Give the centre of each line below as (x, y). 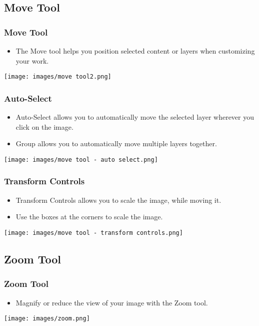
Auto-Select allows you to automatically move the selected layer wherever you (135, 117)
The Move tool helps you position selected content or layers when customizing (135, 51)
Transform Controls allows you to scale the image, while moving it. (118, 200)
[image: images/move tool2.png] (58, 77)
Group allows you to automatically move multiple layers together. (116, 143)
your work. (32, 60)
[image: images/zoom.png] (47, 319)
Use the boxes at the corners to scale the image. (89, 217)
